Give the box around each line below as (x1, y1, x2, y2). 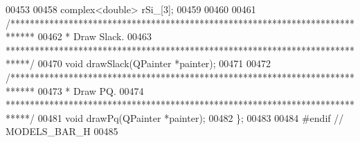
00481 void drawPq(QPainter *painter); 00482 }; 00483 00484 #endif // (37, 110, 344, 125)
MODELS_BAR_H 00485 (6, 124, 118, 139)
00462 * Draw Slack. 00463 (37, 29, 152, 44)
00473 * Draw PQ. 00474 (37, 83, 144, 98)
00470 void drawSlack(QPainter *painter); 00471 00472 (37, 56, 271, 71)
